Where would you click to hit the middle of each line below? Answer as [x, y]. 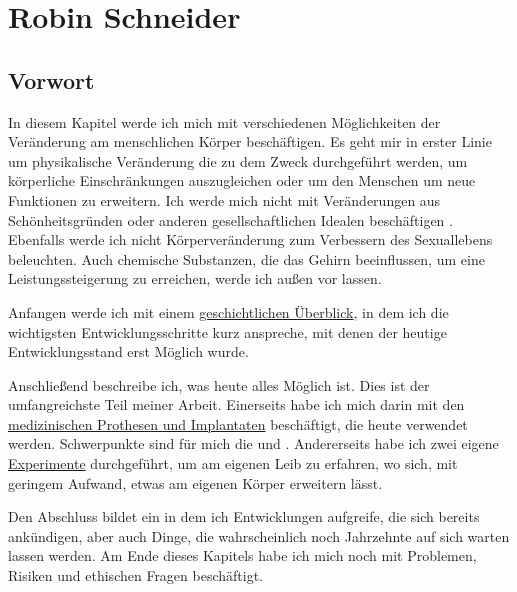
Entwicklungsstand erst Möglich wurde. [128, 351]
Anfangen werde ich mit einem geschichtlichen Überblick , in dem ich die [228, 311]
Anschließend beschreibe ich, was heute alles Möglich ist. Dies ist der [219, 384]
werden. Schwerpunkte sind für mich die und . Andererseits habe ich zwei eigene [253, 443]
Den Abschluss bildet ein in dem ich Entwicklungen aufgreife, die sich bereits [244, 516]
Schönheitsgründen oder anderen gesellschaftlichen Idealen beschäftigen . [230, 219]
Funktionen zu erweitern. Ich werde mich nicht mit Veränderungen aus [224, 199]
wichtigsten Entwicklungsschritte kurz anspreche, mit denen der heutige [227, 331]
